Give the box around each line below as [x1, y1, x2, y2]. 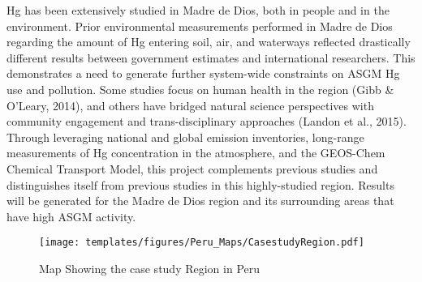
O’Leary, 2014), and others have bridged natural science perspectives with [6, 96, 374, 113]
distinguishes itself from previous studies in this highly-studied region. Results [6, 176, 394, 193]
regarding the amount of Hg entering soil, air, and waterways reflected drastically [6, 33, 411, 50]
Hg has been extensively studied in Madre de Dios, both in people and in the [6, 2, 390, 18]
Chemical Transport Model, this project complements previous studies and [6, 160, 378, 177]
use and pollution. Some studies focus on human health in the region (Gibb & [6, 80, 394, 97]
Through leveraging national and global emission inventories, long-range [6, 128, 364, 145]
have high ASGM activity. [6, 207, 136, 224]
